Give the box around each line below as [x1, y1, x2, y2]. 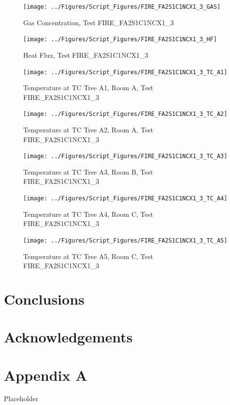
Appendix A [4, 365, 87, 385]
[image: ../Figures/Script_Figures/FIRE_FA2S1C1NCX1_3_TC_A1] [23, 68, 228, 76]
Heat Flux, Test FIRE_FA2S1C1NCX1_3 [23, 49, 148, 60]
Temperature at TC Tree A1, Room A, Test [23, 82, 154, 93]
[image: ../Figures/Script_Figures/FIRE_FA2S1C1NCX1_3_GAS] [23, 3, 221, 10]
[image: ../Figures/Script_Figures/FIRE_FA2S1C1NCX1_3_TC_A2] [23, 111, 228, 118]
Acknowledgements [4, 327, 133, 347]
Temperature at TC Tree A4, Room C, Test [23, 209, 153, 219]
